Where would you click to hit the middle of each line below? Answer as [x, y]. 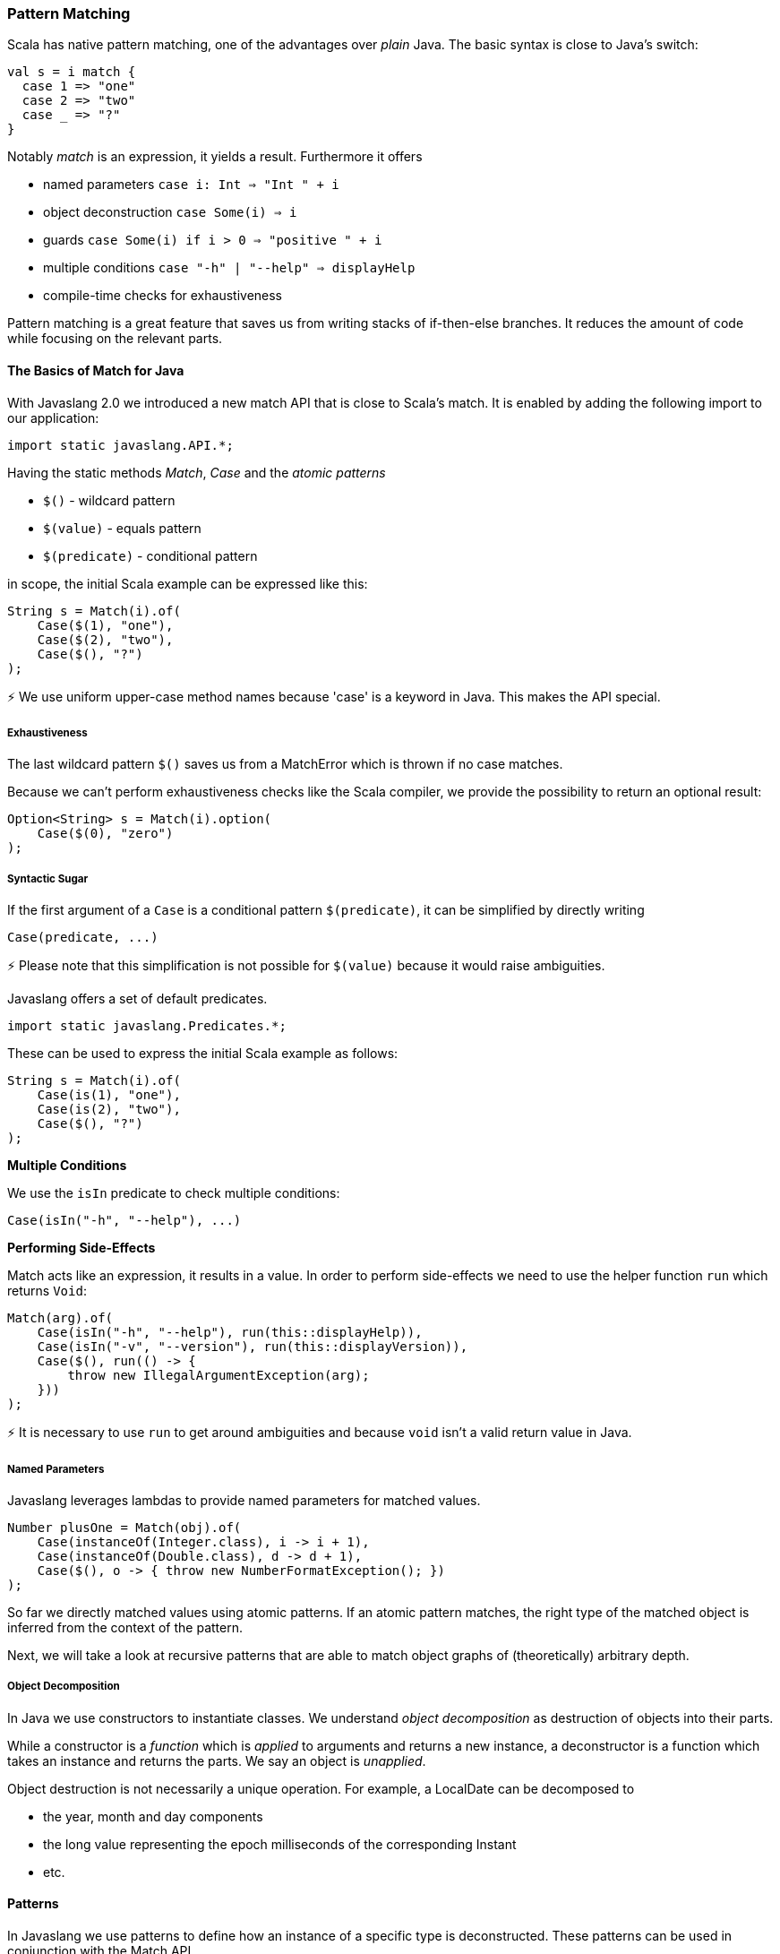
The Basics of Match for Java [96, 370]
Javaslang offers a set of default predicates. [137, 999]
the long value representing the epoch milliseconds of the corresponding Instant [280, 1844]
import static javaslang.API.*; [120, 445]
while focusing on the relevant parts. [115, 339]
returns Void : [47, 1291]
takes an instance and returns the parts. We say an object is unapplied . [217, 1760]
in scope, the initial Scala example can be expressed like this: [188, 583]
